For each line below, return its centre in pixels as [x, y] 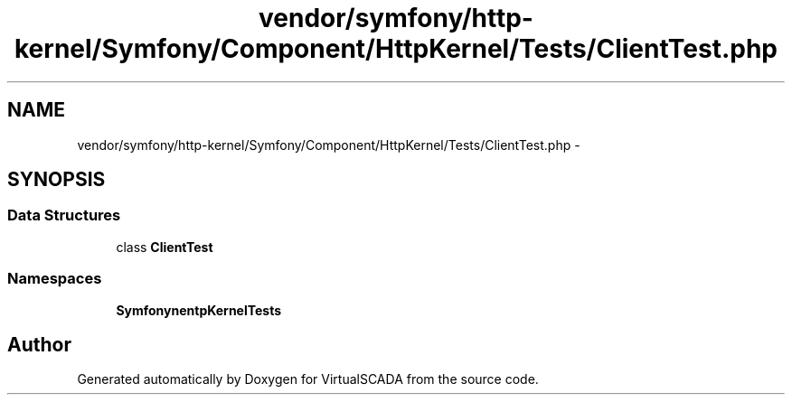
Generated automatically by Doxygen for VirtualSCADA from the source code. [308, 379]
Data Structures [64, 215]
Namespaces [55, 279]
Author [39, 344]
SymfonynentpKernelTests [199, 310]
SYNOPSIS [57, 180]
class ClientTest [165, 247]
